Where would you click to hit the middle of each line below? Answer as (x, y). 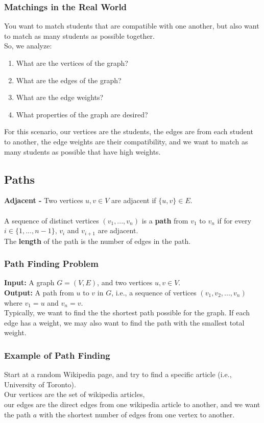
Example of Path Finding (57, 355)
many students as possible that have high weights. (82, 151)
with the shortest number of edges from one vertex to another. (137, 414)
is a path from (165, 220)
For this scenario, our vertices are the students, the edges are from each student (129, 131)
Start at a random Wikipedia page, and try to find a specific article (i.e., (118, 374)
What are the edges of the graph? (69, 80)
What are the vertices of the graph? (72, 63)
